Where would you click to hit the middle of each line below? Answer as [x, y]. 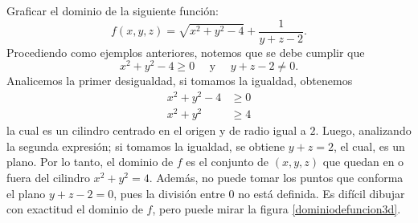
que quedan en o [363, 162]
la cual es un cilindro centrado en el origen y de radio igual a [156, 130]
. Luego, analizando [363, 130]
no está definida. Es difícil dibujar [322, 193]
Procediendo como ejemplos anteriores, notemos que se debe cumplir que [186, 52]
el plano [26, 193]
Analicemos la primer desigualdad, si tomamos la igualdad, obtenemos [180, 81]
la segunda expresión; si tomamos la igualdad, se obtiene [146, 146]
